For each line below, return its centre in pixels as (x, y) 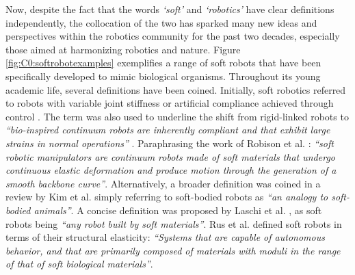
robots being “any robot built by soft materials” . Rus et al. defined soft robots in (174, 223)
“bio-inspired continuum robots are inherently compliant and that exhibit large (168, 130)
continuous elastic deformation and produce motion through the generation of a (171, 170)
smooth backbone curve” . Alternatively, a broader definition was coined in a (163, 183)
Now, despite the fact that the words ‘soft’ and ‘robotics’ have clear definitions (170, 9)
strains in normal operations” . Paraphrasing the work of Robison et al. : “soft (170, 143)
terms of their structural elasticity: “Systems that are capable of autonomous (165, 237)
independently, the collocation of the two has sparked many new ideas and (161, 22)
